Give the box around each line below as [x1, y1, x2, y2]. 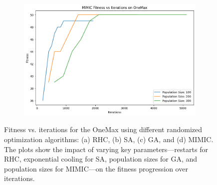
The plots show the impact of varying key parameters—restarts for [4, 144, 208, 154]
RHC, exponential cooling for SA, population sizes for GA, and [4, 154, 198, 164]
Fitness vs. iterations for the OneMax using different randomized [4, 124, 203, 135]
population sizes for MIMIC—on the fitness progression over [4, 163, 188, 174]
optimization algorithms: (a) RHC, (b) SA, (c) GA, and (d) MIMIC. [4, 134, 214, 144]
